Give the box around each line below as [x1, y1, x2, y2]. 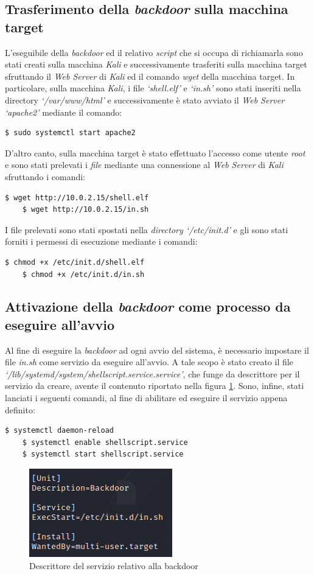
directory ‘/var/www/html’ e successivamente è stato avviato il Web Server [5, 93, 285, 106]
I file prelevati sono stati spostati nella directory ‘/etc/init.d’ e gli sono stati [5, 223, 288, 236]
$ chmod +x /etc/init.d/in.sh [22, 270, 145, 279]
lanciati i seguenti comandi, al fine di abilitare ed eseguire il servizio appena [5, 391, 288, 404]
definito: [5, 403, 35, 416]
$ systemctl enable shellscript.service [22, 438, 188, 447]
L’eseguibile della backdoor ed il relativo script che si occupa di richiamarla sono [5, 46, 303, 58]
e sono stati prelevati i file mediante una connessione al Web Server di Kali [5, 158, 284, 171]
